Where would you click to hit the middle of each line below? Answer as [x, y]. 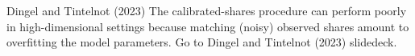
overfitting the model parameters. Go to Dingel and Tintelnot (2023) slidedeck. [202, 42]
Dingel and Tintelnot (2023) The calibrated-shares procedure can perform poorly [207, 10]
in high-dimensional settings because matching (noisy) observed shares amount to [208, 26]
